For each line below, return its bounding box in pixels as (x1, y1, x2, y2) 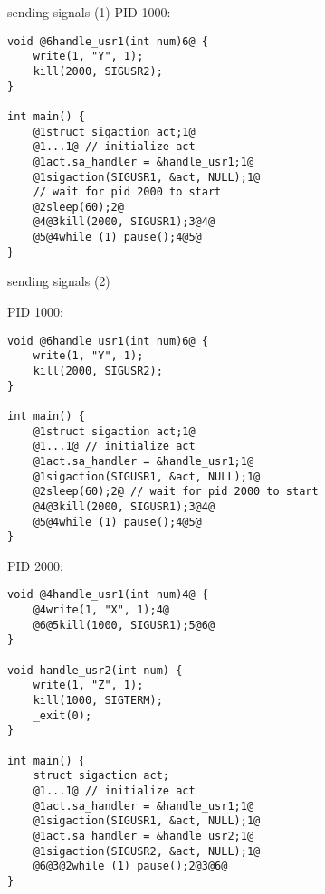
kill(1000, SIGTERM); (33, 694, 163, 707)
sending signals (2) (7, 271, 110, 290)
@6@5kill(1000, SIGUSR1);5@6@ (33, 618, 215, 632)
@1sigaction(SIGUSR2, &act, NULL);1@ (33, 844, 261, 858)
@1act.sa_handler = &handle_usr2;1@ (33, 829, 254, 842)
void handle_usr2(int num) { (7, 663, 183, 677)
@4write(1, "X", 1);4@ (33, 604, 169, 617)
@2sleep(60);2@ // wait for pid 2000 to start (33, 485, 319, 499)
